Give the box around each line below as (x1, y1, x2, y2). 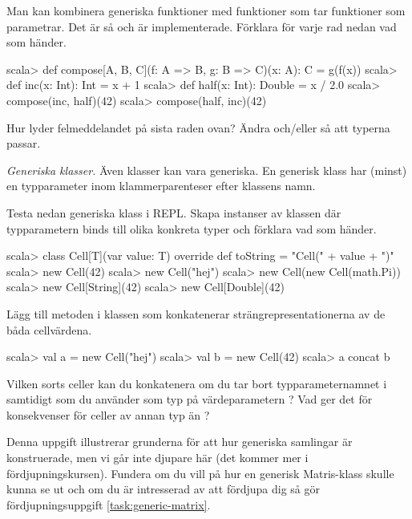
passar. (6, 135, 41, 152)
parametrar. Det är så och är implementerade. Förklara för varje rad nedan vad (6, 18, 397, 34)
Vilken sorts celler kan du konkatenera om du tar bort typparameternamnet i (6, 375, 387, 391)
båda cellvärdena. (6, 321, 92, 338)
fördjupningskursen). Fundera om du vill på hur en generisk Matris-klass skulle (6, 464, 394, 481)
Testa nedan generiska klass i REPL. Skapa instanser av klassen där (6, 204, 341, 221)
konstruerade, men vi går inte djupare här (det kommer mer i (6, 449, 309, 466)
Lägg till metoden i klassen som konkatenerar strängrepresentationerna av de (6, 305, 386, 322)
